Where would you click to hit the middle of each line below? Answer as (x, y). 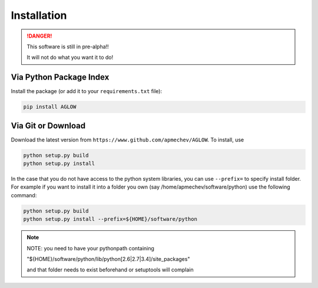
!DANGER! (39, 36)
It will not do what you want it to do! (70, 57)
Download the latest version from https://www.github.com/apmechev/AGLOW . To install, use (127, 140)
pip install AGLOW (50, 107)
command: (24, 195)
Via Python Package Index (60, 77)
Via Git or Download (48, 126)
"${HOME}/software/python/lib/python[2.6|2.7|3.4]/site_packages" (108, 259)
